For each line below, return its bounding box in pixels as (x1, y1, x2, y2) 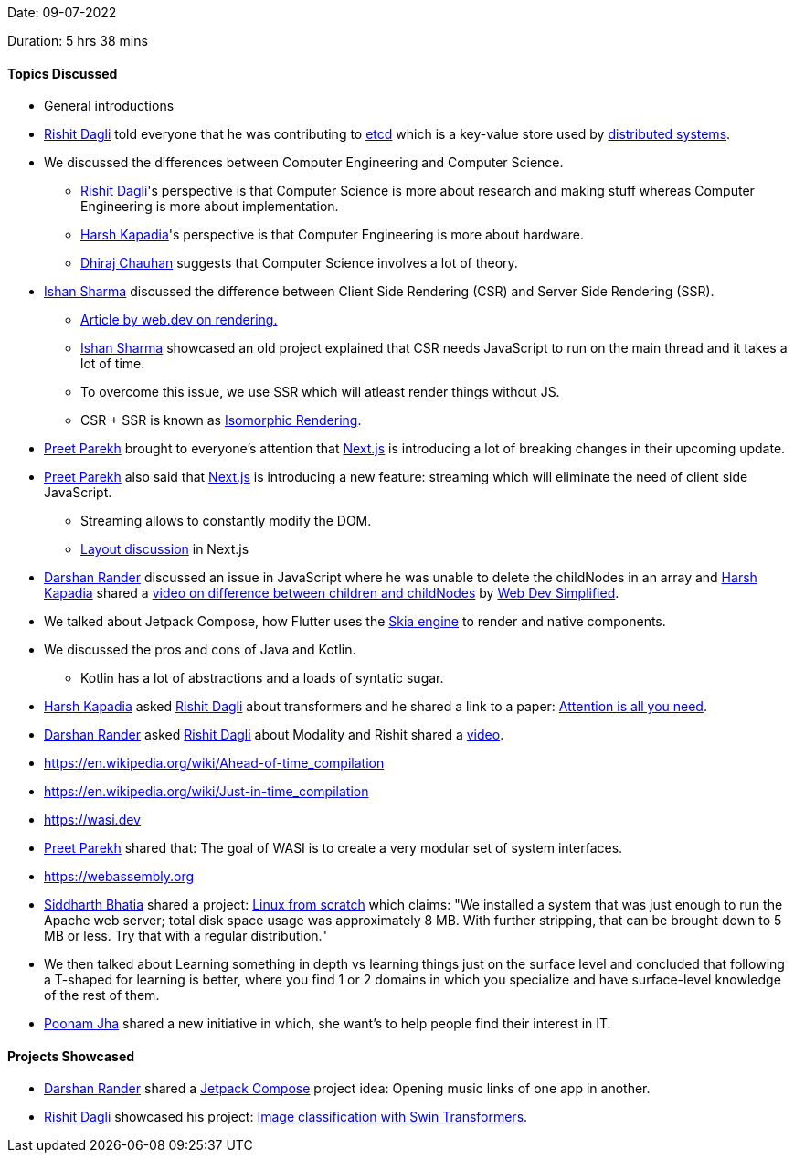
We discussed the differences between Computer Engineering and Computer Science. (44, 154, 564, 171)
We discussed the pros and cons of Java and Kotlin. (44, 642, 356, 658)
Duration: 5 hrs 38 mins (7, 33, 148, 48)
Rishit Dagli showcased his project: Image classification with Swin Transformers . (44, 1109, 528, 1125)
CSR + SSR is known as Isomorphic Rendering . (80, 412, 362, 429)
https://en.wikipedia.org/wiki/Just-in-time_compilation (44, 783, 369, 800)
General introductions (44, 98, 175, 114)
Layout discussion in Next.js (80, 541, 249, 558)
